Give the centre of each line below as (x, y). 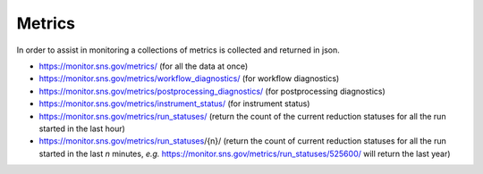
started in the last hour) (82, 128)
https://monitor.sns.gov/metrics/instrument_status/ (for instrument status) (174, 104)
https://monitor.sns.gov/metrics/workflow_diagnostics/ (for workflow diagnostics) (189, 79)
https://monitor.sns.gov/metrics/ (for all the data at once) (144, 66)
